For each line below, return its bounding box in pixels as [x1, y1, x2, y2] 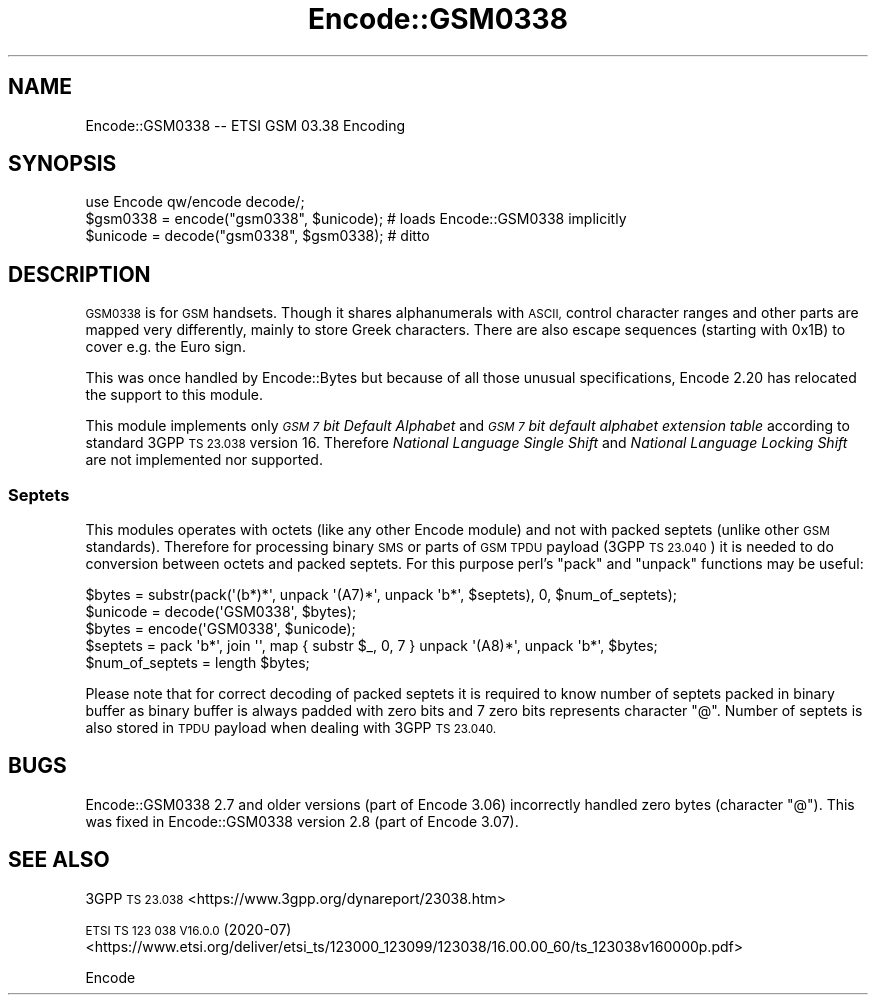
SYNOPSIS [8, 151, 117, 177]
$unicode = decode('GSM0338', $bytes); [85, 603, 357, 621]
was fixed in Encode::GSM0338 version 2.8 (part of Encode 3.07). [85, 812, 519, 830]
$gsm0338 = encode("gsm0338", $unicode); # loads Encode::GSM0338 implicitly [85, 210, 627, 228]
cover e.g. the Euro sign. [85, 338, 246, 356]
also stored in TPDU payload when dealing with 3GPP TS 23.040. [85, 719, 497, 737]
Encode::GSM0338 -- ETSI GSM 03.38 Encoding [85, 116, 405, 134]
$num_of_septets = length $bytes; [85, 654, 310, 672]
